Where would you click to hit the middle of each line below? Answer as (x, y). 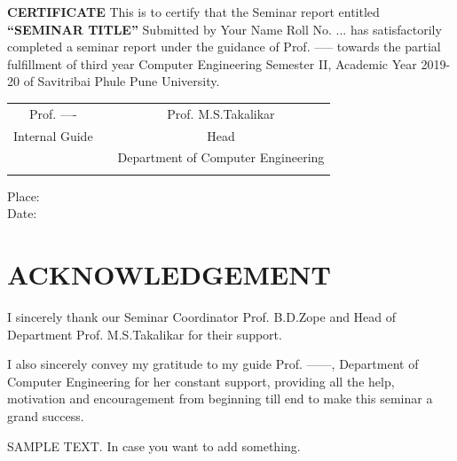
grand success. (46, 416)
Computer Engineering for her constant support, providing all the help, (201, 381)
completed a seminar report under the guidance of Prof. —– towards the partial (224, 47)
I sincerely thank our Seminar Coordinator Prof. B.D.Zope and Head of (202, 317)
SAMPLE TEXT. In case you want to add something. (154, 445)
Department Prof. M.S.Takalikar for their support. (145, 334)
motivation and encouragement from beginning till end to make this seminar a (220, 398)
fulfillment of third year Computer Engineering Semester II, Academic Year (212, 63)
